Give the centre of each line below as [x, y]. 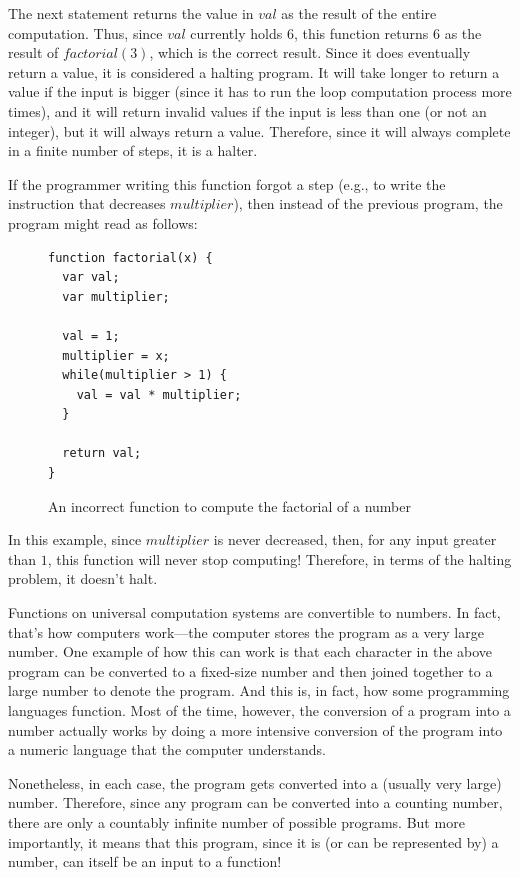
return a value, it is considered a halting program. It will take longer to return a [254, 71]
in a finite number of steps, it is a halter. [133, 150]
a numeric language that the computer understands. [167, 749]
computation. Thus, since [85, 32]
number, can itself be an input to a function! [145, 861]
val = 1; [91, 335]
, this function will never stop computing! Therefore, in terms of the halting [279, 558]
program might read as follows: [103, 222]
